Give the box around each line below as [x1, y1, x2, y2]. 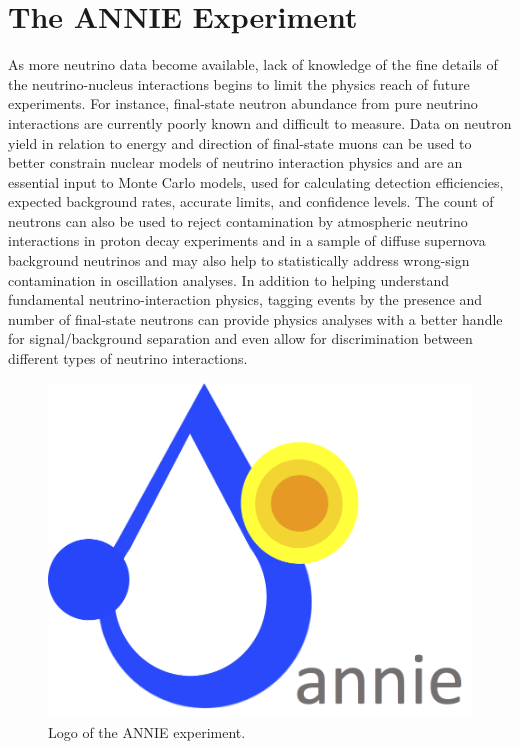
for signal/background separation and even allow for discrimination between [8, 328, 473, 349]
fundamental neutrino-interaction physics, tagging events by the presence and [8, 289, 483, 310]
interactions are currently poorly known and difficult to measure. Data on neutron [8, 112, 512, 133]
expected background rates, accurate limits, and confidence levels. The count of [8, 191, 494, 212]
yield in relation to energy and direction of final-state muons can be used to [8, 132, 472, 153]
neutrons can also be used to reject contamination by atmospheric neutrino [8, 210, 468, 231]
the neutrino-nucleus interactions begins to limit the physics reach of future [8, 73, 470, 94]
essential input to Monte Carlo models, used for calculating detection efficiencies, [8, 171, 504, 192]
